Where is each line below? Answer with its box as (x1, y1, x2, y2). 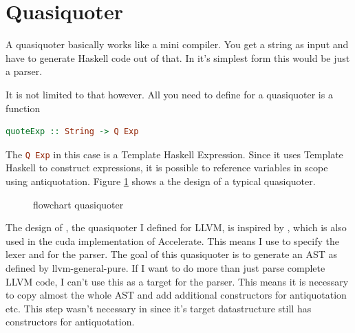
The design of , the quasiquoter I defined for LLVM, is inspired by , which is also (6, 220, 347, 235)
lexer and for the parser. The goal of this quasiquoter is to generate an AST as (6, 247, 338, 261)
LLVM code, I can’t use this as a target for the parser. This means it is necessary (6, 274, 349, 288)
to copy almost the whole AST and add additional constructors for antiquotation (6, 288, 347, 302)
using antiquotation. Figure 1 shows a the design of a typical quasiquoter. (6, 173, 316, 188)
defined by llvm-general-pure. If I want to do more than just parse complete (6, 260, 325, 275)
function (6, 100, 41, 115)
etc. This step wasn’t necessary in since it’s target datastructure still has (6, 301, 312, 315)
